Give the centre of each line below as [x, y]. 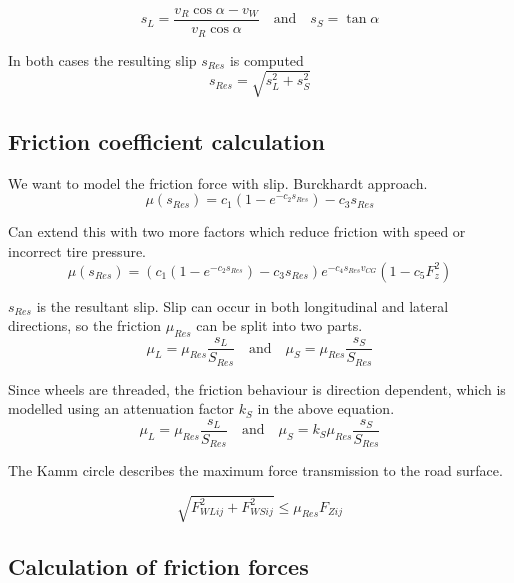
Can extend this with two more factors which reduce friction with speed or [237, 231]
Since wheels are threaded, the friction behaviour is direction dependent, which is [257, 388]
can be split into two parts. [279, 325]
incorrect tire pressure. [77, 251]
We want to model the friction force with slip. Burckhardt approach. [218, 182]
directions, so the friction [85, 325]
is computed [266, 59]
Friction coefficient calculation [166, 141]
